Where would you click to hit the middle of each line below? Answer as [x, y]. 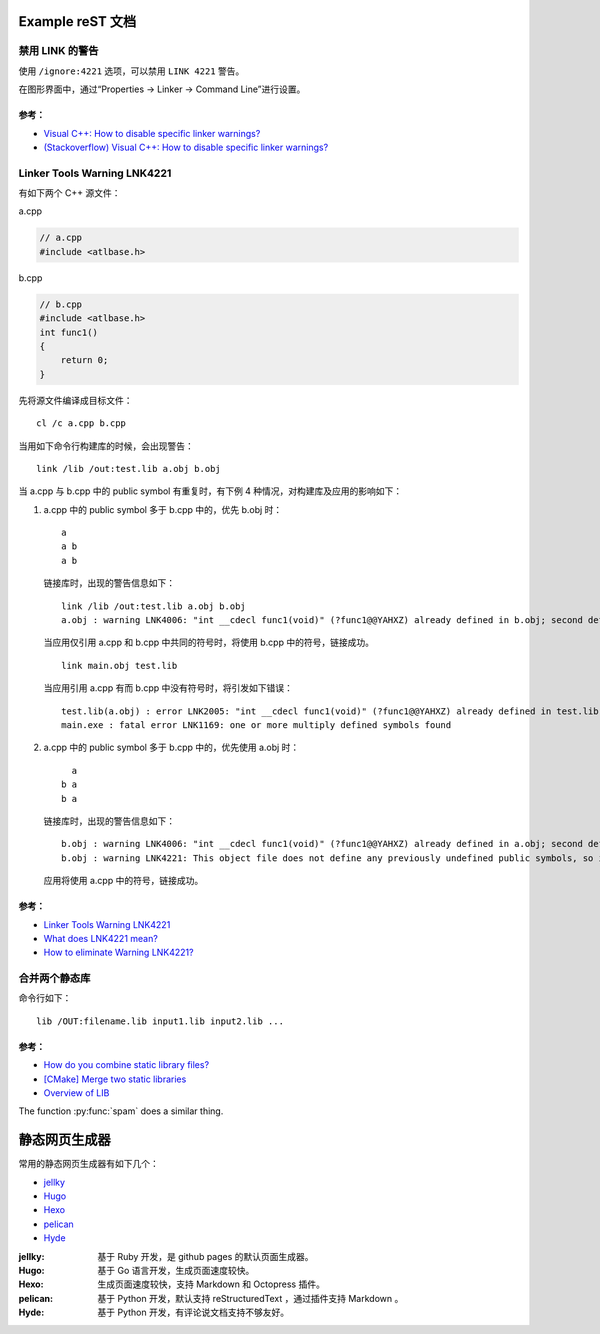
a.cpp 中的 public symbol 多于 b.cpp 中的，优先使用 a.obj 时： [171, 747]
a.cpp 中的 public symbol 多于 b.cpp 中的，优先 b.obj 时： [163, 509]
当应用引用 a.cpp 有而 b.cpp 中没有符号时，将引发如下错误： [168, 688]
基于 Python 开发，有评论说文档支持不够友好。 [193, 1312]
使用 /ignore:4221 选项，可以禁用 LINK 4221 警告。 [131, 71]
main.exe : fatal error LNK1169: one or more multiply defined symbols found [256, 725]
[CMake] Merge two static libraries [115, 1079]
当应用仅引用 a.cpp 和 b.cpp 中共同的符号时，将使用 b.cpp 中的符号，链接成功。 [209, 642]
